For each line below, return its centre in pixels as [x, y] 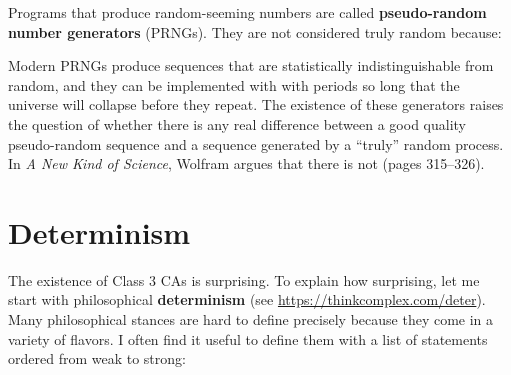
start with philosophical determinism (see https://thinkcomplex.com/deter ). [247, 299]
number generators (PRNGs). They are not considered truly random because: [255, 31]
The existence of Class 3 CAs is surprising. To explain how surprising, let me [244, 279]
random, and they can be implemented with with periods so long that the [234, 84]
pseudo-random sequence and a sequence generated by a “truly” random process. [256, 143]
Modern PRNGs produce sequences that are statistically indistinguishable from [251, 65]
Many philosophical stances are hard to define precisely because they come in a [251, 319]
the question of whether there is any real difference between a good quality [237, 123]
